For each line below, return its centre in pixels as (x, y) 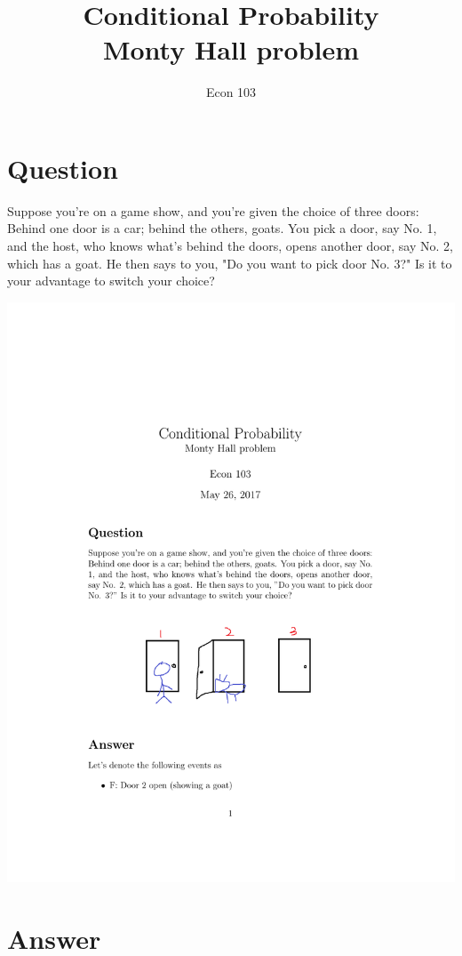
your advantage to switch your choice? (111, 281)
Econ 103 (231, 92)
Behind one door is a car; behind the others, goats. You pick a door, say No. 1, (222, 228)
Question (63, 168)
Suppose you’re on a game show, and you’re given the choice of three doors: (213, 210)
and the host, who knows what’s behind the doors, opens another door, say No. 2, (230, 246)
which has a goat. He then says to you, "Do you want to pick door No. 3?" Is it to (230, 263)
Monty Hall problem (231, 49)
